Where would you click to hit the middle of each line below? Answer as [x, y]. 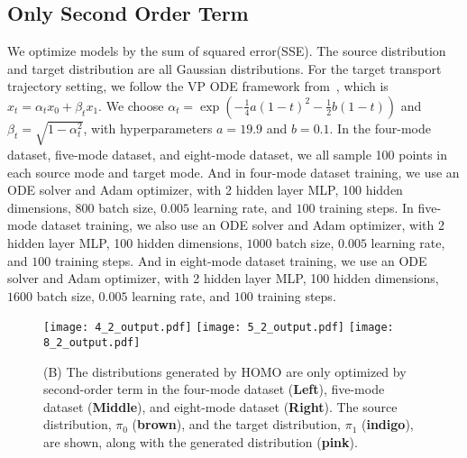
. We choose [131, 105]
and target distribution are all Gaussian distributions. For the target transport [224, 68]
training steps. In [366, 207]
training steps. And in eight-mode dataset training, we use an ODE [241, 260]
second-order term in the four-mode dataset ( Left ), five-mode [214, 389]
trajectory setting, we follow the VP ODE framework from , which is [198, 86]
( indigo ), [388, 424]
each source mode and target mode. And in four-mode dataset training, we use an [233, 172]
